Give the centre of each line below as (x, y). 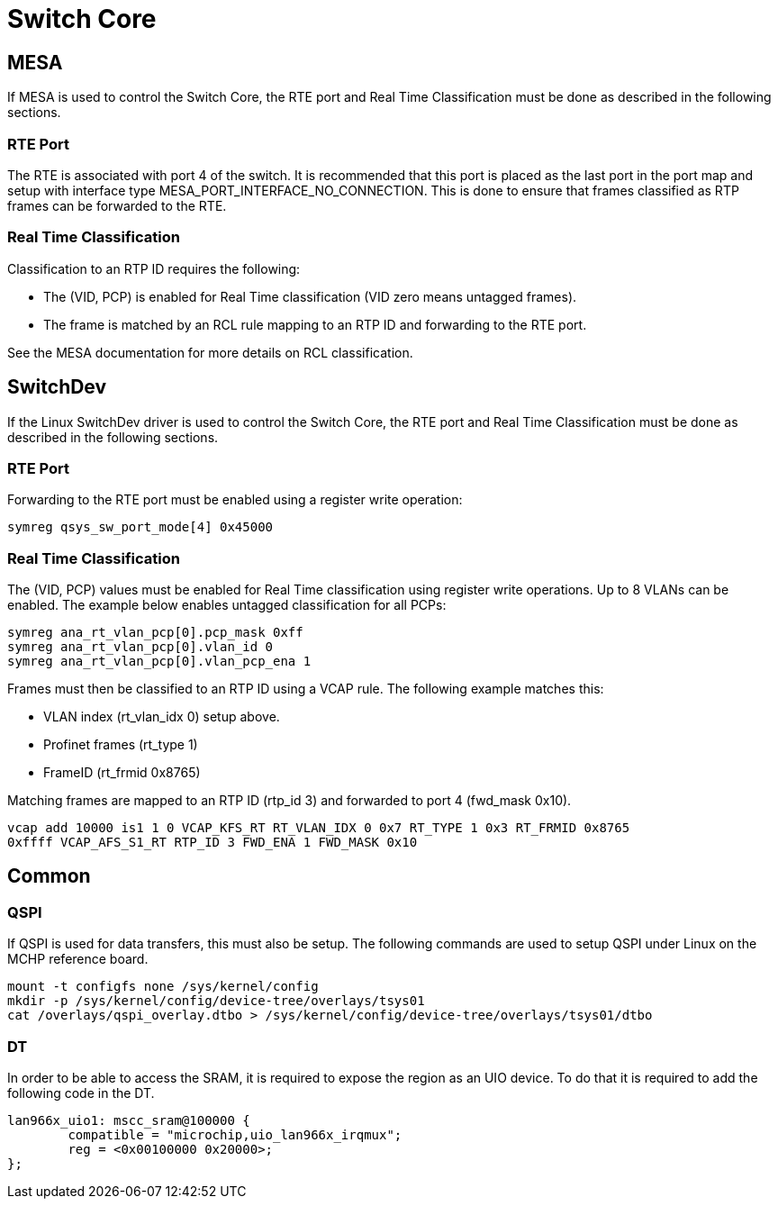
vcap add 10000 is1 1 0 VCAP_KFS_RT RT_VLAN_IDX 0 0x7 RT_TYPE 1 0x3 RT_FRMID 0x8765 (319, 828)
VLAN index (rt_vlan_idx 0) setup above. (162, 717)
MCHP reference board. (78, 959)
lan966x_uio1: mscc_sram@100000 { (129, 1120)
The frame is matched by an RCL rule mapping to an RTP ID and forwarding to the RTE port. (315, 324)
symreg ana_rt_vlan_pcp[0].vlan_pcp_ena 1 (159, 662)
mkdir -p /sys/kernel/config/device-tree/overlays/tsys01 (216, 1001)
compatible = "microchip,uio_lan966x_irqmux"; (235, 1134)
